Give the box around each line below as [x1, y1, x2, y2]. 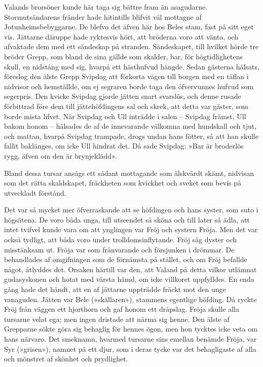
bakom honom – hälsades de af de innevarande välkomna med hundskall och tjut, [4, 121, 257, 131]
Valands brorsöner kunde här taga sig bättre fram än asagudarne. [4, 2, 208, 12]
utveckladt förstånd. [4, 187, 66, 198]
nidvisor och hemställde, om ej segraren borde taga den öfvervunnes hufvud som [4, 81, 254, 91]
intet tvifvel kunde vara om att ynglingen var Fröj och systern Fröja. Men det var [4, 224, 258, 235]
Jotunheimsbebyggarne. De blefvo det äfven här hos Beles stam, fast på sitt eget [4, 21, 254, 32]
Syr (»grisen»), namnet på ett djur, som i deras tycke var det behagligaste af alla [4, 343, 256, 354]
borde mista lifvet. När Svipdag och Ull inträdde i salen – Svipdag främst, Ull [4, 111, 246, 121]
